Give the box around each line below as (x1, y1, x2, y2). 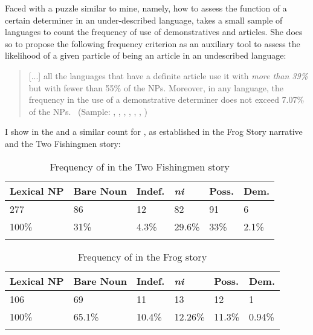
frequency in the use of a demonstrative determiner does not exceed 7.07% (28, 93, 305, 106)
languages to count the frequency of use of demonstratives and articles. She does (5, 25, 303, 38)
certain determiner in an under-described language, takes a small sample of (5, 13, 283, 26)
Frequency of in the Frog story (77, 249, 207, 264)
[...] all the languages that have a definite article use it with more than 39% (28, 69, 308, 82)
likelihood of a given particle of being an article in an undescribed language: (5, 49, 286, 62)
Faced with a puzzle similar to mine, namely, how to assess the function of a (5, 2, 287, 14)
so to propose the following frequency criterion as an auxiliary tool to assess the (5, 37, 300, 50)
